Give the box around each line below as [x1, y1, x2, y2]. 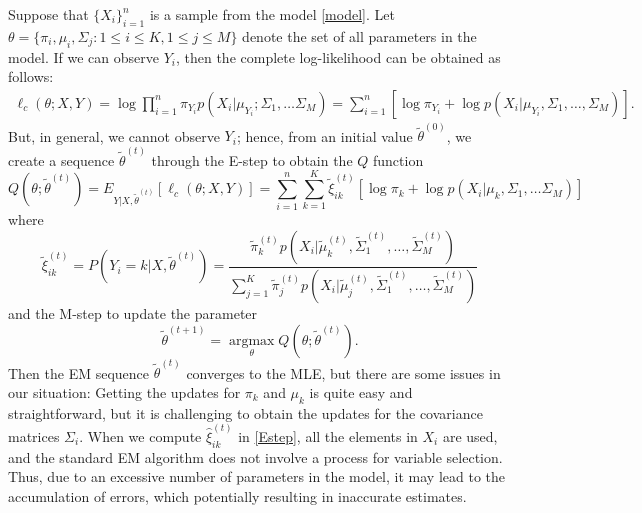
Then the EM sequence [8, 362, 150, 383]
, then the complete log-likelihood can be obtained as [175, 46, 501, 67]
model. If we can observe [8, 46, 159, 67]
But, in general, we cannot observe [8, 125, 220, 146]
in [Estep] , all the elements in [238, 425, 418, 446]
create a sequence [8, 149, 115, 170]
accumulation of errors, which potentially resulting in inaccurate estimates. [8, 485, 467, 506]
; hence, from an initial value [236, 125, 413, 146]
